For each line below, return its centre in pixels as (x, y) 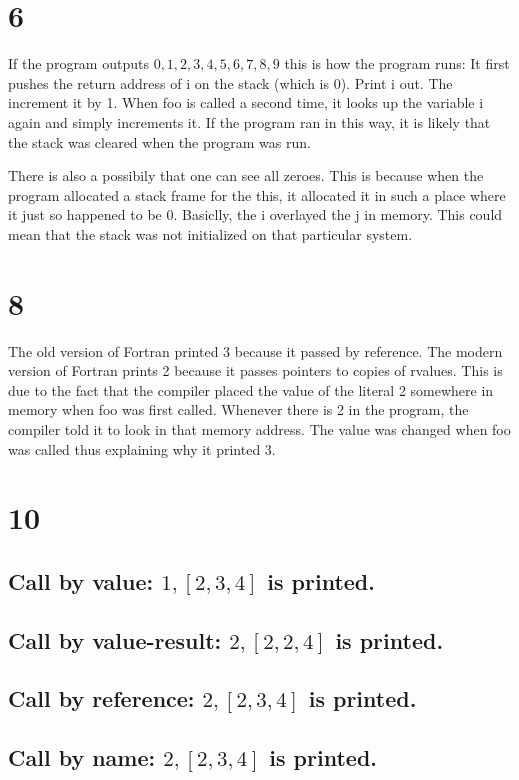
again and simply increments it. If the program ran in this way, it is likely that (249, 121)
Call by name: (82, 757)
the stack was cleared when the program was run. (159, 141)
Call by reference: (101, 698)
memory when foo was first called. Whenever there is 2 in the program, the (238, 409)
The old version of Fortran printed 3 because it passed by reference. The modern (255, 350)
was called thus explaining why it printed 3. (142, 448)
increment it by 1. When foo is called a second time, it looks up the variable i (246, 102)
